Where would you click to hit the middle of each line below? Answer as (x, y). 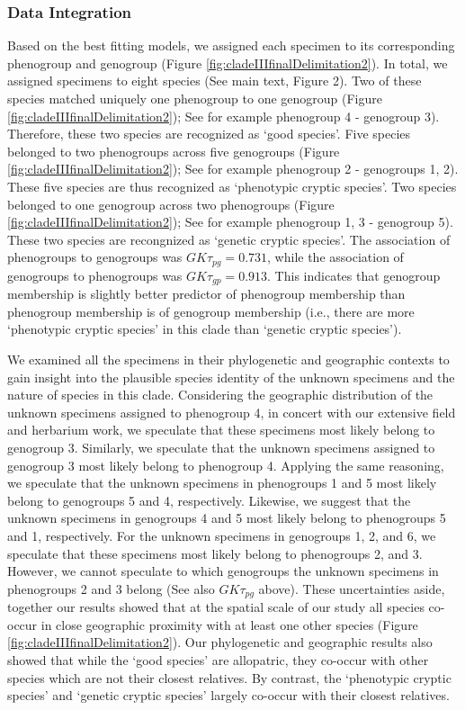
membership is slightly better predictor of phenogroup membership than (206, 294)
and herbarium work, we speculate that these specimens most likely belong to (221, 430)
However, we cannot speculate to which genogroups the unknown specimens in (223, 571)
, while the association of (335, 257)
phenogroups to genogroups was (95, 257)
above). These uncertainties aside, (352, 588)
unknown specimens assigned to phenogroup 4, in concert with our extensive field (232, 412)
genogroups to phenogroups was (95, 275)
